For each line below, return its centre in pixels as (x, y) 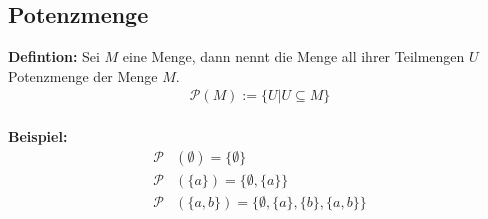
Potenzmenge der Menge (83, 75)
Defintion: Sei (54, 56)
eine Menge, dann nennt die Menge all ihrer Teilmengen (293, 56)
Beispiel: (38, 136)
